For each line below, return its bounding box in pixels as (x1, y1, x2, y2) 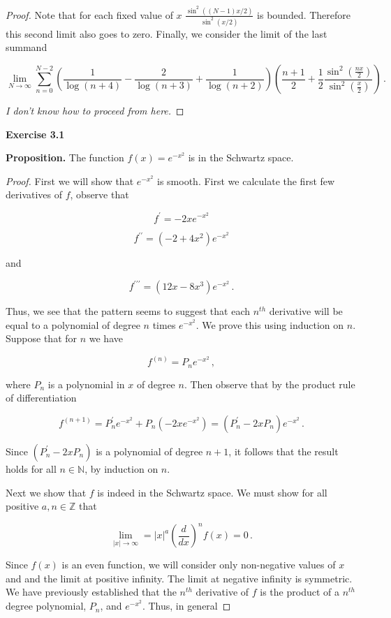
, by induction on (84, 461, 158, 476)
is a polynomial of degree (96, 443, 203, 458)
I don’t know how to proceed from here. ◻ (6, 103, 184, 118)
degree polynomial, (6, 598, 87, 613)
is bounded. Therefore (257, 7, 351, 22)
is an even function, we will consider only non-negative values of (61, 557, 336, 572)
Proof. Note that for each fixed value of (6, 7, 173, 22)
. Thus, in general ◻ (142, 598, 231, 613)
